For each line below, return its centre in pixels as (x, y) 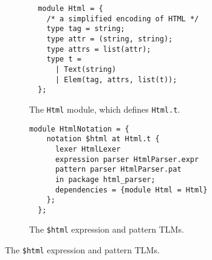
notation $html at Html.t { (103, 139)
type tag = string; (86, 29)
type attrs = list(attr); (99, 49)
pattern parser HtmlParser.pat (118, 170)
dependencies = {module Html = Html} (131, 190)
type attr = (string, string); (110, 39)
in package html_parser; (105, 179)
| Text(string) (86, 69)
